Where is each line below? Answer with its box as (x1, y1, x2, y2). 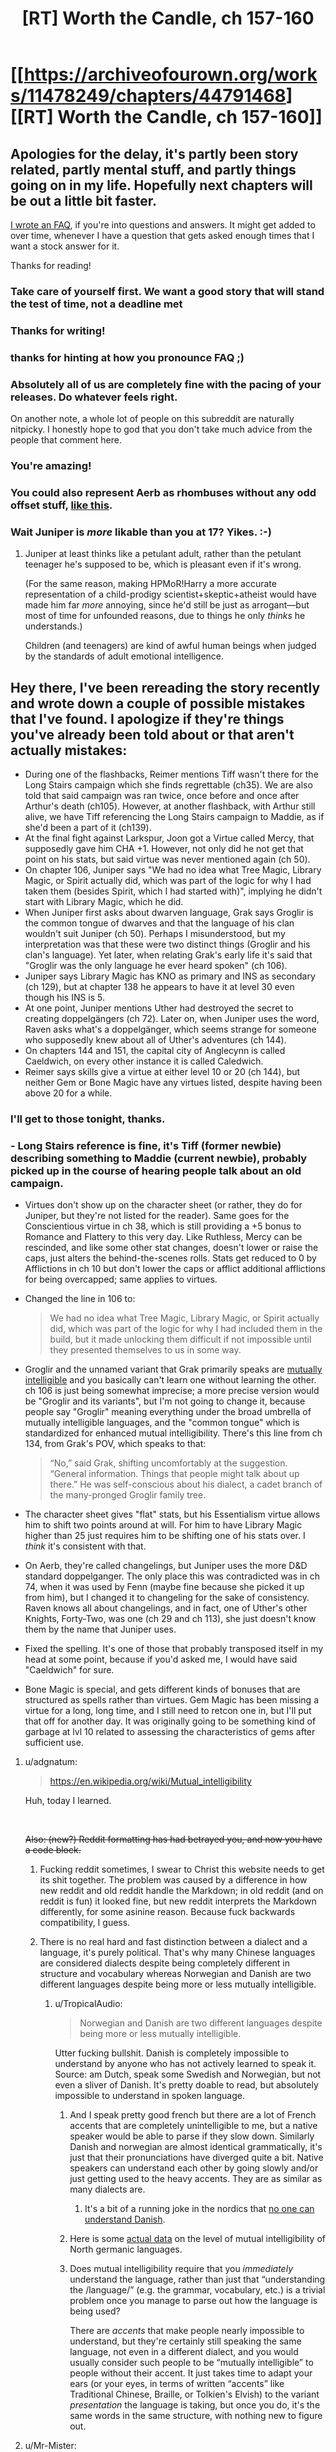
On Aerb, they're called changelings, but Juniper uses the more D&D (24, 1560, 308, 1572)
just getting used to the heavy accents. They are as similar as (69, 2173, 323, 2185)
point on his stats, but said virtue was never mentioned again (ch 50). (24, 853, 311, 866)
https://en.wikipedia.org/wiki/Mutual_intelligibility (49, 1775, 252, 1787)
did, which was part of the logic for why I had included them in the (49, 1323, 323, 1335)
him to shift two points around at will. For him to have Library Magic (24, 1519, 303, 1531)
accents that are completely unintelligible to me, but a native (69, 2120, 318, 2132)
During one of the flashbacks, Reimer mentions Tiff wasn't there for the (24, 768, 319, 781)
